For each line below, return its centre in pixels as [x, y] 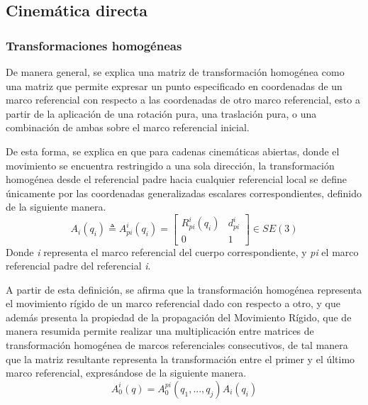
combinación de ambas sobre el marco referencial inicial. [128, 127]
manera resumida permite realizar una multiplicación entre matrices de [160, 331]
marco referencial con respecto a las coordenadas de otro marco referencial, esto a [183, 100]
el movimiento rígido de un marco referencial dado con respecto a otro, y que [173, 303]
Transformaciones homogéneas [94, 45]
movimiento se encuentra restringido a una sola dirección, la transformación [170, 165]
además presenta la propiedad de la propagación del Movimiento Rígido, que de [179, 317]
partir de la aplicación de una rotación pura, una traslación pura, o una [161, 113]
